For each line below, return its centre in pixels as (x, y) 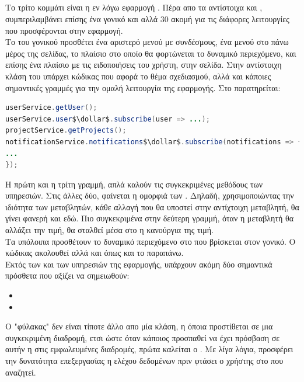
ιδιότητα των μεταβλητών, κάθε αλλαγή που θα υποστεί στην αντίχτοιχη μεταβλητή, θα (152, 206)
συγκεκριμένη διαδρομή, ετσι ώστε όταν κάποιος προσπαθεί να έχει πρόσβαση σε (143, 337)
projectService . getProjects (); (66, 131)
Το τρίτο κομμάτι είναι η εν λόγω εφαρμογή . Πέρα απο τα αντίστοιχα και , (134, 7)
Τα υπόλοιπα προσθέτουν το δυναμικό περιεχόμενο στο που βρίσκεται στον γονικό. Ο (151, 241)
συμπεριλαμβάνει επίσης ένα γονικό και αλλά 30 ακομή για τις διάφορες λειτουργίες (147, 18)
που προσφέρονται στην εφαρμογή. (64, 30)
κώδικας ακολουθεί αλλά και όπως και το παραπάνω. (95, 253)
